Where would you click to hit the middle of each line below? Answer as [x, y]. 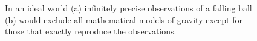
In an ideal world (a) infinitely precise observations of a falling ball [128, 8]
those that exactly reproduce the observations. [91, 31]
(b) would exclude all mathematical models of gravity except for [124, 19]
